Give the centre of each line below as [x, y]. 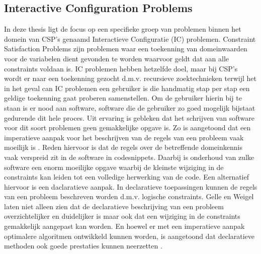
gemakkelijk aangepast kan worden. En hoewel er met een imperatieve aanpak [124, 226]
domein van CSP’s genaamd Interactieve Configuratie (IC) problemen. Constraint [130, 38]
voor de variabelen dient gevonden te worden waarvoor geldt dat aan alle [117, 58]
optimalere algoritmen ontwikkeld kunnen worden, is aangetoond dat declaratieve [129, 236]
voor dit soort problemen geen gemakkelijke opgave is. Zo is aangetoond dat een [127, 128]
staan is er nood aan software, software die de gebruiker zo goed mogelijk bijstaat [130, 107]
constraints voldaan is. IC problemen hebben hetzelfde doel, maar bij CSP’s [121, 68]
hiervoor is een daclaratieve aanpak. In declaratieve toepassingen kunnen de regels [131, 186]
